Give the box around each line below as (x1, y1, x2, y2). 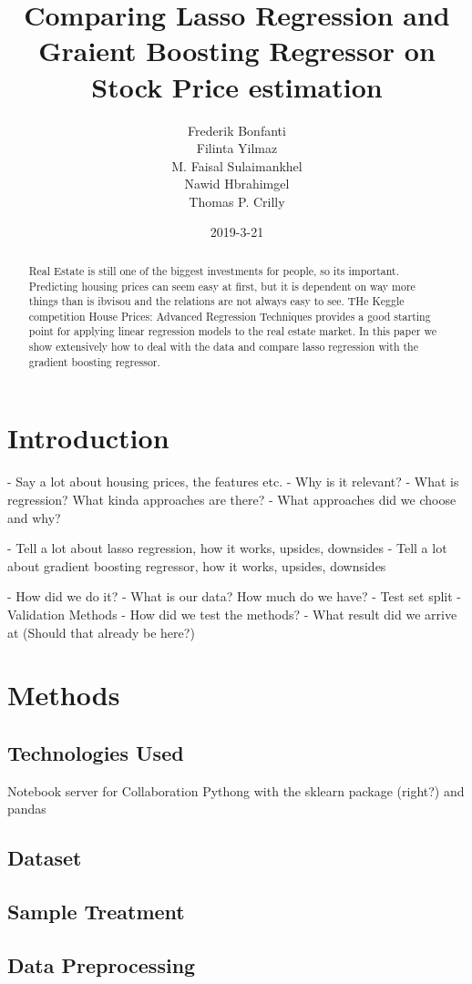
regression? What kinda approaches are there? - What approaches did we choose (7, 489, 457, 508)
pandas (7, 799, 46, 818)
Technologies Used (7, 738, 184, 766)
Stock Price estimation (91, 67, 383, 105)
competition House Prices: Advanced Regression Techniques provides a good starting (28, 308, 431, 323)
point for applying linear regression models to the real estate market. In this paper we (28, 323, 436, 339)
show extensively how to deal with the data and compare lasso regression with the (28, 339, 418, 354)
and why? (7, 507, 61, 527)
